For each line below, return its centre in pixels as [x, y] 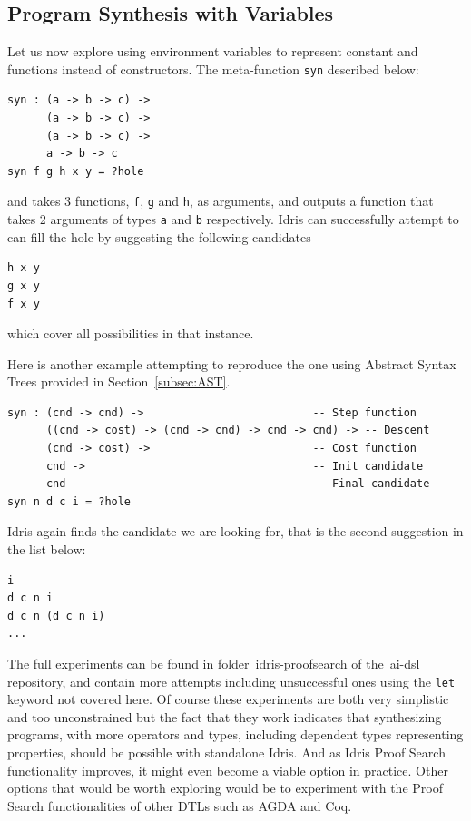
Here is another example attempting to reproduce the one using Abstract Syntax [232, 363]
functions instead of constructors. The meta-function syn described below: [213, 68]
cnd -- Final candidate [238, 484]
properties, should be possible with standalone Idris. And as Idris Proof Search [226, 753]
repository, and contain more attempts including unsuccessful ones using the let [231, 681]
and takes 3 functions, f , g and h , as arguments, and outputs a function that [221, 201]
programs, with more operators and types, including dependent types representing [235, 734]
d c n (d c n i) [56, 616]
